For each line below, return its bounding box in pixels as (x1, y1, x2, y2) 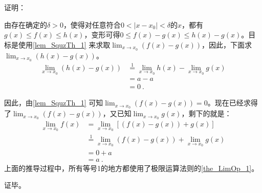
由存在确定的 (4, 19, 47, 30)
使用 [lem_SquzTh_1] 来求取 (18, 39, 111, 50)
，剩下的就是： (181, 108, 232, 119)
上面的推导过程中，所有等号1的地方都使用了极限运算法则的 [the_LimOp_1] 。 (4, 162, 259, 173)
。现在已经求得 (207, 97, 258, 108)
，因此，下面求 (201, 39, 252, 50)
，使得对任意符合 (63, 19, 121, 30)
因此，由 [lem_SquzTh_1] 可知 (4, 97, 103, 108)
